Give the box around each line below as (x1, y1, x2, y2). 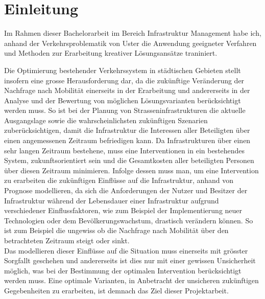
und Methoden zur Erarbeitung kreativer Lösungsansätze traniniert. (4, 48, 218, 58)
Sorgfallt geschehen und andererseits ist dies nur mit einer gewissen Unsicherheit (4, 255, 256, 266)
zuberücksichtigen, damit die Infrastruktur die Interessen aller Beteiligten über (4, 125, 250, 135)
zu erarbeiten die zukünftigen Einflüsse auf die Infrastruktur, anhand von (4, 175, 234, 186)
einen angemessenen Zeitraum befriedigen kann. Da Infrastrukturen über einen (4, 135, 251, 146)
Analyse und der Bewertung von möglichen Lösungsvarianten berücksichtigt (4, 95, 241, 105)
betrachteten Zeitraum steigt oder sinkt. (4, 235, 130, 245)
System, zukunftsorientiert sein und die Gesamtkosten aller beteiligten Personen (4, 155, 254, 166)
